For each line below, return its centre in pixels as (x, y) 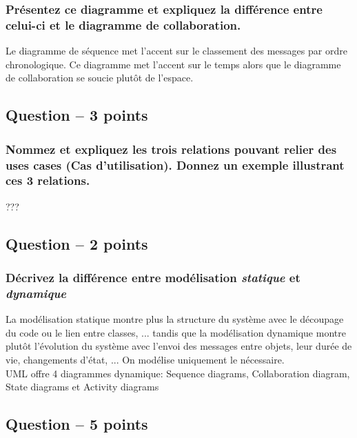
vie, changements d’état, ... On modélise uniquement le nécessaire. (145, 360)
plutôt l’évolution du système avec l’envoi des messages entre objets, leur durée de (179, 346)
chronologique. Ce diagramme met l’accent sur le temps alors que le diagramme (173, 64)
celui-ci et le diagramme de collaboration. (123, 24)
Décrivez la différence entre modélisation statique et (153, 278)
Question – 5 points (77, 424)
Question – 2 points (77, 243)
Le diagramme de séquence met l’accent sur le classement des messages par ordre (176, 51)
